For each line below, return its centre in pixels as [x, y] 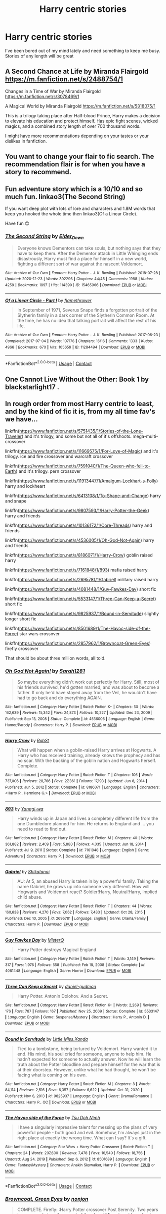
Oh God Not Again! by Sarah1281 [45, 671]
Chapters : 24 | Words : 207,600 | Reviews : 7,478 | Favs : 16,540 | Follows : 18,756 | [75, 1153]
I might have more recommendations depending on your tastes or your [77, 136]
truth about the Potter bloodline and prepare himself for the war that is [89, 1064]
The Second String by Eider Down [44, 237]
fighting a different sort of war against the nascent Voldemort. [80, 264]
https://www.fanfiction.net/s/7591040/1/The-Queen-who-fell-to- [85, 466]
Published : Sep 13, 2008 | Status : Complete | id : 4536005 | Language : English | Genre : [80, 719]
